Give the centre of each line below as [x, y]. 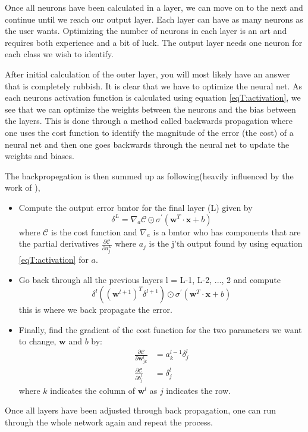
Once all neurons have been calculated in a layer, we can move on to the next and [154, 7]
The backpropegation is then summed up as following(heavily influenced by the [149, 175]
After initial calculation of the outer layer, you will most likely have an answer [147, 74]
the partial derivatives [59, 243]
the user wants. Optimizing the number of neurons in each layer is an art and [146, 31]
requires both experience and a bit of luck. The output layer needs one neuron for [154, 42]
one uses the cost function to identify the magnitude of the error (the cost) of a [149, 132]
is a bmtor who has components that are [227, 231]
